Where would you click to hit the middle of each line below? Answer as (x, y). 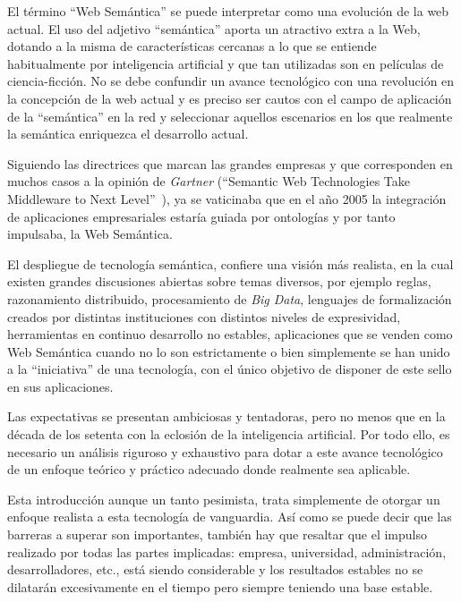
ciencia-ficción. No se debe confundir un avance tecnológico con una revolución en (231, 81)
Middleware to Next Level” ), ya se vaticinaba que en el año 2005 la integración (227, 198)
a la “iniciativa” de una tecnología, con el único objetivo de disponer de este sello (230, 369)
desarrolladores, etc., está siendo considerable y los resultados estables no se (215, 569)
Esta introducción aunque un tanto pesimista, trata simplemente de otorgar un (224, 499)
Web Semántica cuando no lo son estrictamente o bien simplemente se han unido (229, 351)
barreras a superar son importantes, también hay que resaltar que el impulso (217, 534)
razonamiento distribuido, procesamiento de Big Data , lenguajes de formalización (230, 298)
